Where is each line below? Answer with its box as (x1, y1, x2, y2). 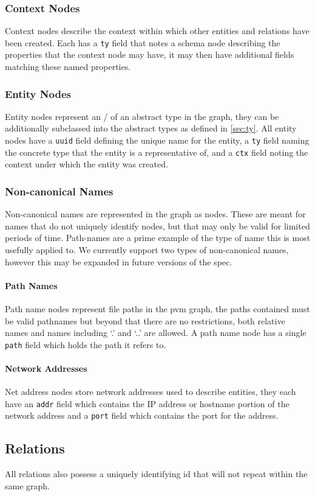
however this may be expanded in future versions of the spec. (5, 255, 232, 268)
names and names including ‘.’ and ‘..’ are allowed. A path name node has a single (5, 326, 307, 339)
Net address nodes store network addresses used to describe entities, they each (5, 385, 296, 398)
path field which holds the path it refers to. (5, 338, 166, 351)
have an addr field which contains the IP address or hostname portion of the (5, 397, 290, 410)
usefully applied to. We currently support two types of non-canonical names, (5, 243, 289, 256)
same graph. (5, 479, 50, 492)
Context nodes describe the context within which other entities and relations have (5, 24, 310, 37)
